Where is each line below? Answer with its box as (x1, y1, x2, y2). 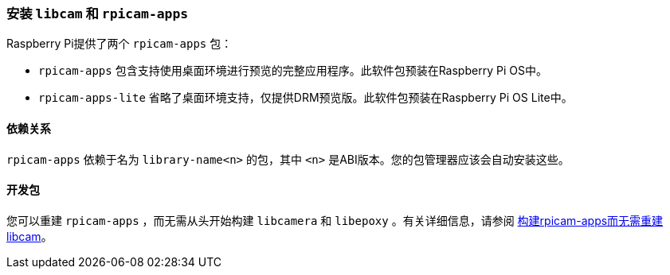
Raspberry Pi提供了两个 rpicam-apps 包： (6, 37, 233, 51)
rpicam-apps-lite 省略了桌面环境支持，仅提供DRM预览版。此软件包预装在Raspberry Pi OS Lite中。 (38, 91, 573, 105)
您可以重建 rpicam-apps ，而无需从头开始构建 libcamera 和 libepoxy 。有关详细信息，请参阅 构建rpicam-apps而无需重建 (6, 213, 664, 227)
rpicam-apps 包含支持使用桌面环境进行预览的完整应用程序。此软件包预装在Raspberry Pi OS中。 (38, 64, 547, 78)
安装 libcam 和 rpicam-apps (6, 6, 189, 21)
